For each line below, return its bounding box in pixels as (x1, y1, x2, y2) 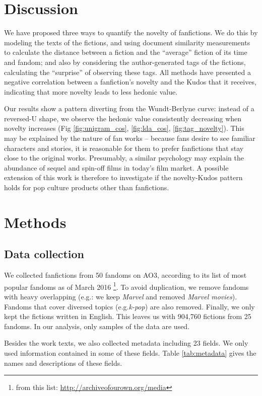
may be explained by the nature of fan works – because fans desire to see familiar (4, 133, 255, 143)
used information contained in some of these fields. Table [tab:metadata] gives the (4, 348, 256, 358)
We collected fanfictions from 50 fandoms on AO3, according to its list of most (4, 270, 247, 280)
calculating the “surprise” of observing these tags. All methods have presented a (4, 66, 251, 77)
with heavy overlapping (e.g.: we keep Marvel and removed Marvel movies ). (4, 291, 237, 302)
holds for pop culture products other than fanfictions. (4, 182, 169, 193)
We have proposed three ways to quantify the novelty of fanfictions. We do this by (4, 27, 258, 38)
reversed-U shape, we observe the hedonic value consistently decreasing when (4, 113, 242, 123)
